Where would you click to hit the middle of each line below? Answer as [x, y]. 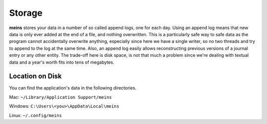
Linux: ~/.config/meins [35, 115]
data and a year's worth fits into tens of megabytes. [62, 62]
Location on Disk [35, 76]
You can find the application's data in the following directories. [73, 88]
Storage [26, 13]
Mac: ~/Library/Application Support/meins [61, 97]
